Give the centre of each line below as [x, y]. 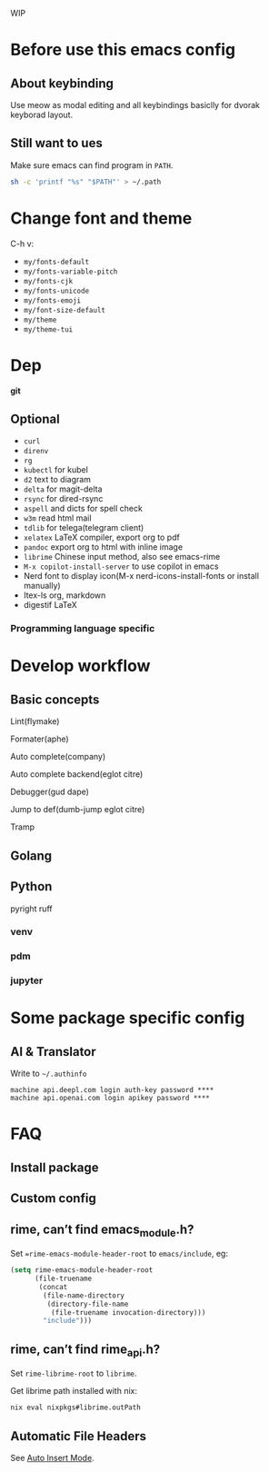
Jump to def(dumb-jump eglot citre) [78, 810]
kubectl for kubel [56, 470]
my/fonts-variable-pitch [70, 272]
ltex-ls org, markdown [65, 595]
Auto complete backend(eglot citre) [77, 774]
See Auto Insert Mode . [52, 1458]
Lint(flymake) [35, 721]
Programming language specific [83, 629]
